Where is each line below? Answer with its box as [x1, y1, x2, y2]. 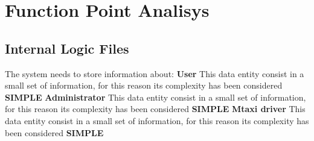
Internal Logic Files [5, 39, 129, 57]
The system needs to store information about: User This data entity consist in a [5, 67, 304, 80]
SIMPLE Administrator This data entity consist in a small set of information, [5, 90, 306, 103]
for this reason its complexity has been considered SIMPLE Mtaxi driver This [5, 102, 306, 115]
